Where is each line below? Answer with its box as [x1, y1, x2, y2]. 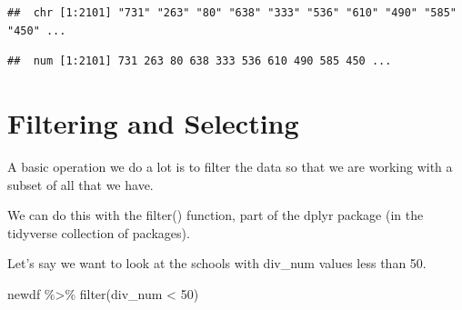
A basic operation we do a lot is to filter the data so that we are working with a [7, 156, 453, 175]
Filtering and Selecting [7, 104, 299, 141]
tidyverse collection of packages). [7, 223, 190, 242]
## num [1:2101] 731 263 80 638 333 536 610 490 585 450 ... [7, 55, 392, 68]
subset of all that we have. [7, 175, 154, 194]
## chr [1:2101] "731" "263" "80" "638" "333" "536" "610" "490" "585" [7, 6, 457, 19]
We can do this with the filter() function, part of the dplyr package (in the [7, 205, 424, 225]
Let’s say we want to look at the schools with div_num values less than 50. [7, 254, 427, 273]
